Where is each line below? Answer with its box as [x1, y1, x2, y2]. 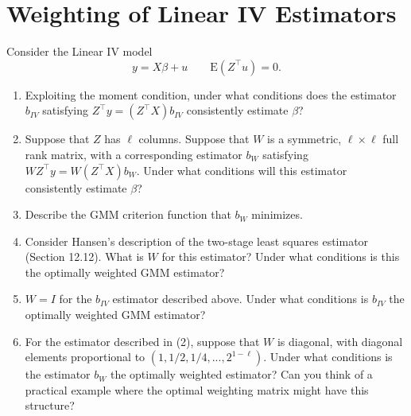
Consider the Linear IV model [6, 43, 153, 60]
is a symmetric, [267, 130, 342, 147]
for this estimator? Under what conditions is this [161, 248, 400, 265]
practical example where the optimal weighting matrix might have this [25, 381, 369, 398]
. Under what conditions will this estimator [136, 161, 347, 178]
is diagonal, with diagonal [277, 332, 403, 349]
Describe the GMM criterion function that [25, 206, 231, 223]
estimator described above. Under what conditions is [112, 290, 369, 307]
